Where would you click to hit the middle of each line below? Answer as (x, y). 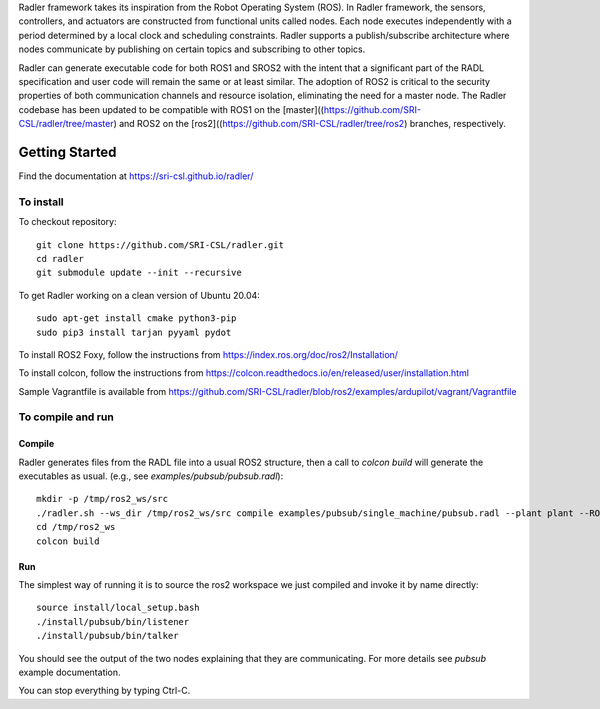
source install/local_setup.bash (118, 608)
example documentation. (69, 672)
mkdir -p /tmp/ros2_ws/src (102, 499)
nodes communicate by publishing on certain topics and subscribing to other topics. (192, 49)
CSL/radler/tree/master (66, 124)
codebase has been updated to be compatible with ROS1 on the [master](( (171, 109)
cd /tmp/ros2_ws (76, 527)
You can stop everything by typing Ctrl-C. (104, 691)
